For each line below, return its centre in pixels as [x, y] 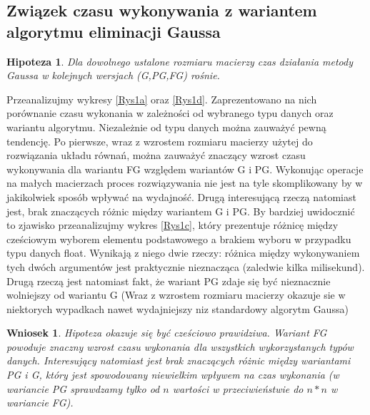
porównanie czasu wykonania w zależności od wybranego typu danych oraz [170, 113]
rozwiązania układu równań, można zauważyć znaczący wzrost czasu [156, 155]
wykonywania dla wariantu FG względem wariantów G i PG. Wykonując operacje [185, 169]
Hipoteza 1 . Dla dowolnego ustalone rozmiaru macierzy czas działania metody [180, 61]
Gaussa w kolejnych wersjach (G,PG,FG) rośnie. [113, 75]
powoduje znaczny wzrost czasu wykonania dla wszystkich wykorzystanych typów [180, 346]
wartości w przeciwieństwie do [238, 388]
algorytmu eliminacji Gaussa [114, 31]
